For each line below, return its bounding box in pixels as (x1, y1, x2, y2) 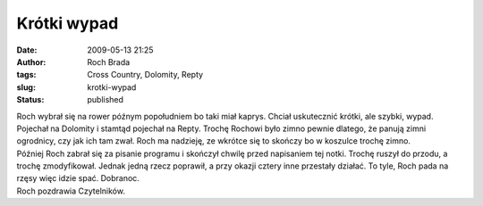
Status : (16, 95, 45, 105)
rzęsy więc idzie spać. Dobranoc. (16, 173, 140, 184)
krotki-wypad (87, 81, 137, 93)
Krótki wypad (16, 13, 119, 33)
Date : (16, 45, 38, 55)
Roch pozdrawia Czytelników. (16, 185, 125, 196)
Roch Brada (87, 56, 131, 67)
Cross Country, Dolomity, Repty (87, 70, 204, 80)
